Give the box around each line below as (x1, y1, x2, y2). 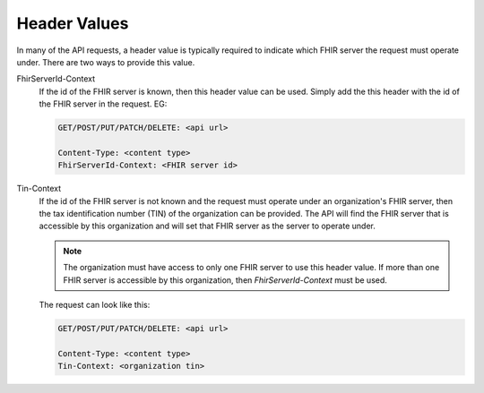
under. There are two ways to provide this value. (16, 56, 195, 67)
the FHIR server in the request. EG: (39, 98, 168, 109)
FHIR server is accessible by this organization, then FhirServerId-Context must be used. (63, 274, 387, 286)
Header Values (16, 13, 129, 33)
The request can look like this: (39, 299, 151, 310)
